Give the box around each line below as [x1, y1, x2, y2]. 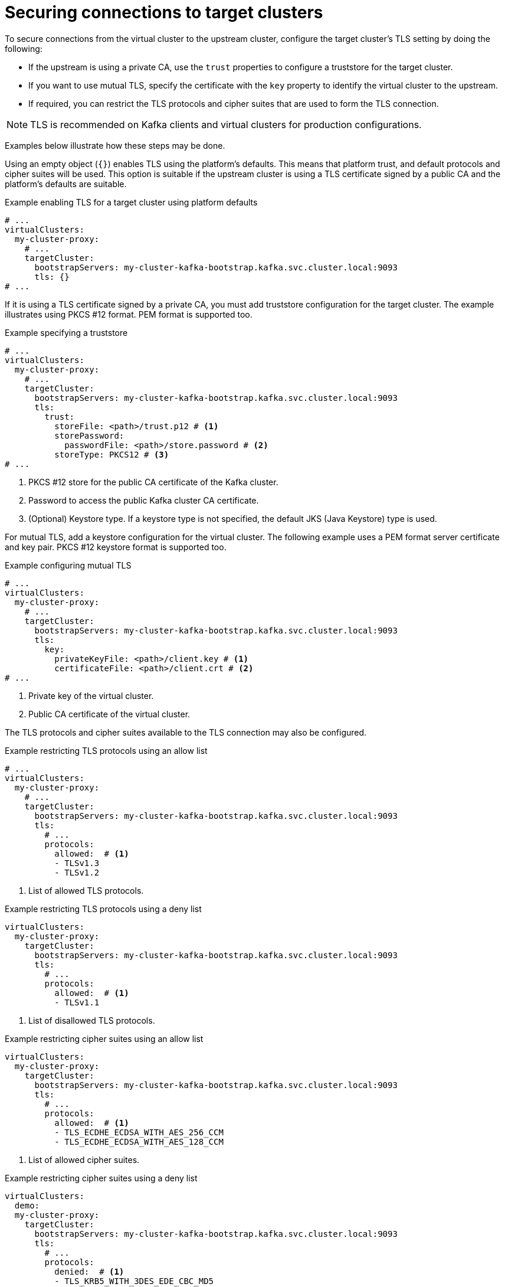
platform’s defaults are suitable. [5, 178, 127, 189]
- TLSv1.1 [54, 997, 100, 1007]
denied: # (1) [54, 1266, 124, 1276]
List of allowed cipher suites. [28, 1154, 140, 1165]
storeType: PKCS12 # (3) [54, 449, 169, 459]
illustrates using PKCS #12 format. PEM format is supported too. [5, 309, 252, 319]
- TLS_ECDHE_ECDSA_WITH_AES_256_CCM [54, 1127, 224, 1137]
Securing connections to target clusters [5, 2, 323, 22]
